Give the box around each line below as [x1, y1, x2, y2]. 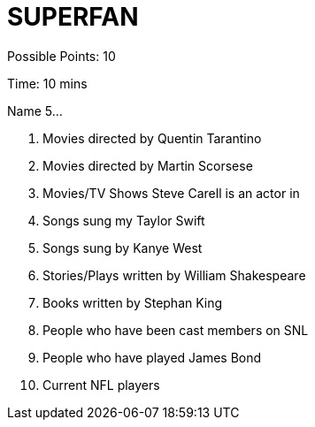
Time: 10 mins [7, 75, 88, 91]
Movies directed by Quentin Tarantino [42, 130, 262, 146]
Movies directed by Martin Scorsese [42, 157, 253, 173]
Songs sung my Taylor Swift [42, 212, 205, 228]
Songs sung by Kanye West [42, 240, 203, 255]
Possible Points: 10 [7, 48, 116, 64]
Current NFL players [42, 377, 160, 393]
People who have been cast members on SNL [42, 322, 309, 338]
